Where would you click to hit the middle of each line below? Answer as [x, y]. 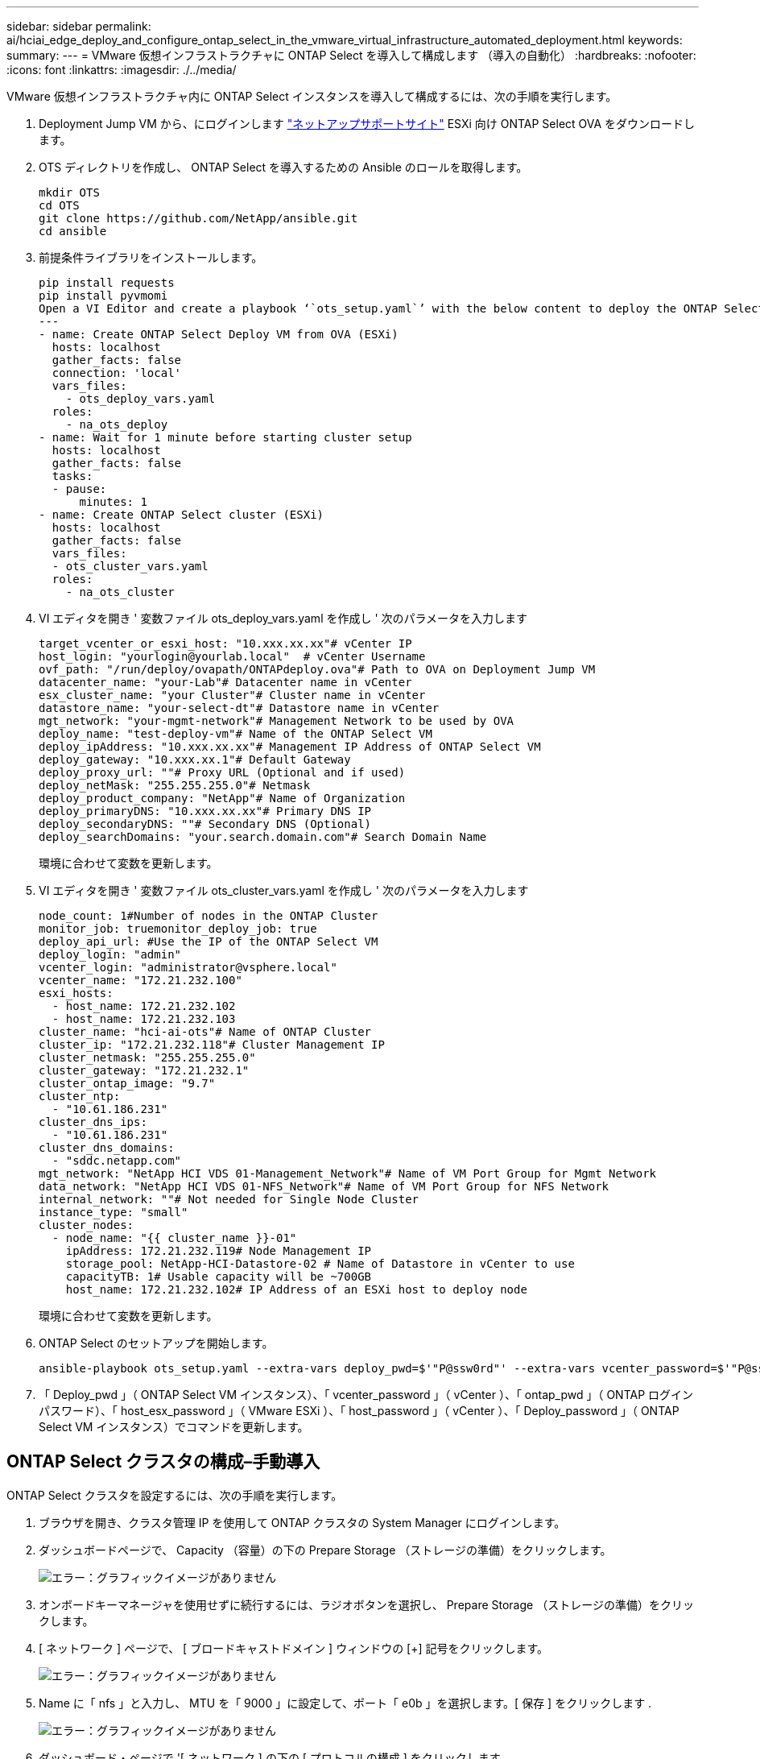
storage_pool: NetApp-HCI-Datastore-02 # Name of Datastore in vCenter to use [320, 1264]
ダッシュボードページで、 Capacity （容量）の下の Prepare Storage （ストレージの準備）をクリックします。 [325, 1550]
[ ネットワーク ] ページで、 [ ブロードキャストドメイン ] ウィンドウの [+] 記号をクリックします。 [294, 1648]
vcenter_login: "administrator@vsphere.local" [188, 967]
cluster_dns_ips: [93, 1122]
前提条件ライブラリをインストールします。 [151, 257]
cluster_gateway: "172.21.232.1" [144, 1070]
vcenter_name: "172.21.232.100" [140, 980]
